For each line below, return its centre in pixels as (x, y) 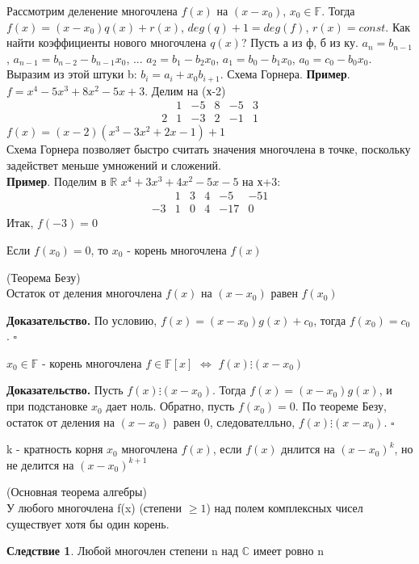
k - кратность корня (55, 449)
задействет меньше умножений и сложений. (114, 165)
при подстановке (47, 406)
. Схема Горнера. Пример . (285, 74)
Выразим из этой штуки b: (72, 74)
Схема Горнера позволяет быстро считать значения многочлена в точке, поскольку (209, 149)
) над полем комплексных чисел (285, 508)
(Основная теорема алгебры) (77, 492)
